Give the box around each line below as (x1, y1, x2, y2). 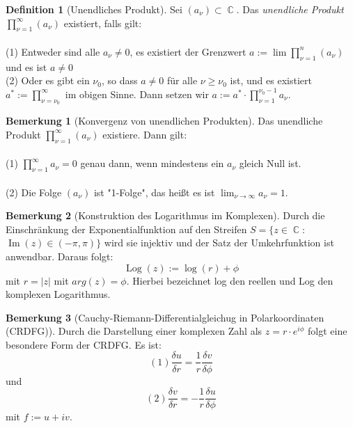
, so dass (101, 73, 138, 88)
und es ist (6, 59, 47, 74)
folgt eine (308, 324, 347, 338)
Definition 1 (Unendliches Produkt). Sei (6, 2, 182, 16)
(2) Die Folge (6, 184, 62, 199)
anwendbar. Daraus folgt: (6, 248, 113, 263)
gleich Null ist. (239, 156, 301, 171)
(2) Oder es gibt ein (6, 73, 90, 88)
